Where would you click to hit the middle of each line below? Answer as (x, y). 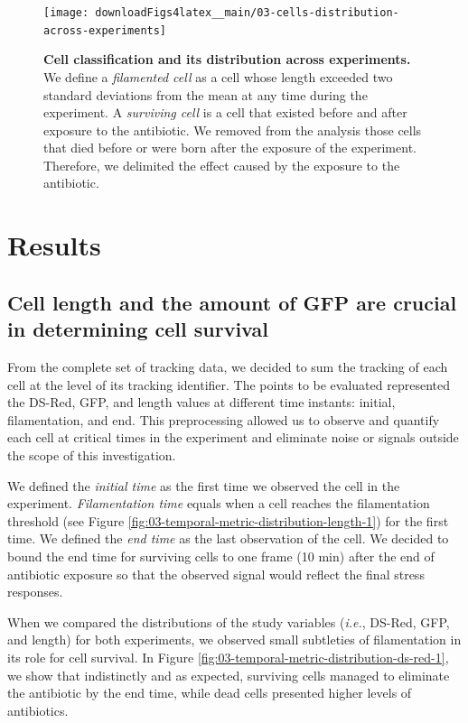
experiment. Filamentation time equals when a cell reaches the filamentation (219, 503)
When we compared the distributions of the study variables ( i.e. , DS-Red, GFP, (229, 621)
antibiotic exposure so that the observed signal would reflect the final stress (216, 574)
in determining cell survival (138, 329)
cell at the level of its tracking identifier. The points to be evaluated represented (229, 384)
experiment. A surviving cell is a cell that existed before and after (225, 112)
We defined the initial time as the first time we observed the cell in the (204, 485)
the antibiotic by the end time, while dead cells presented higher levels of (210, 693)
